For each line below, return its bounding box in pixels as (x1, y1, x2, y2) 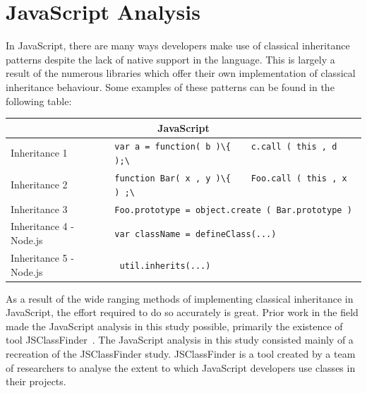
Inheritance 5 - (11, 250, 74, 265)
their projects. (6, 374, 66, 389)
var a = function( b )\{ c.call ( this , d (114, 142, 337, 152)
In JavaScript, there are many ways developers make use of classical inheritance (6, 38, 350, 53)
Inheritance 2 (11, 176, 68, 191)
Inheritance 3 (11, 201, 68, 216)
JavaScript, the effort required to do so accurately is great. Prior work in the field (6, 305, 359, 320)
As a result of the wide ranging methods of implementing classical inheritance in (6, 291, 354, 306)
